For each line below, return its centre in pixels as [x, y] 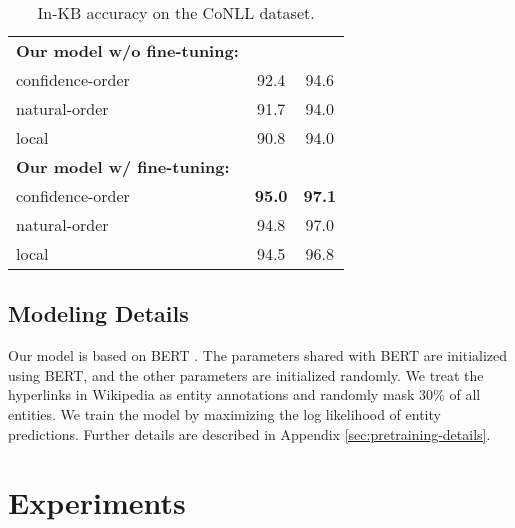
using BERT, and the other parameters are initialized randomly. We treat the [246, 374]
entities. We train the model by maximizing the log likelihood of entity [224, 413]
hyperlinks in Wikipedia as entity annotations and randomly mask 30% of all [244, 394]
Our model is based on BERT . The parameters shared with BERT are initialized [258, 355]
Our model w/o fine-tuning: [127, 50]
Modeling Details [98, 313]
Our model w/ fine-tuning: [123, 166]
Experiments [97, 502]
